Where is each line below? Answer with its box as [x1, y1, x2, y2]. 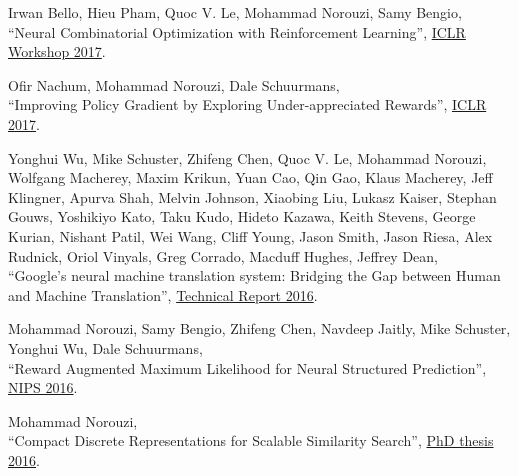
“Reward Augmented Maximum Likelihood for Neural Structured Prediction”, [8, 357, 487, 378]
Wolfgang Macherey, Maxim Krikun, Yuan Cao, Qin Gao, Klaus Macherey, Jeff [8, 167, 493, 188]
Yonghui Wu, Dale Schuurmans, [8, 337, 203, 358]
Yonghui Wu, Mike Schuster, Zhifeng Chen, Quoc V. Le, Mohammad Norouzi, [8, 147, 487, 168]
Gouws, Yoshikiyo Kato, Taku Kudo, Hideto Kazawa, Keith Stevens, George [8, 206, 476, 227]
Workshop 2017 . [8, 41, 106, 62]
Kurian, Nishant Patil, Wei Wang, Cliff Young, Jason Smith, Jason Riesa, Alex [8, 225, 493, 246]
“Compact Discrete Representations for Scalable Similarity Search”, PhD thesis [8, 430, 494, 451]
